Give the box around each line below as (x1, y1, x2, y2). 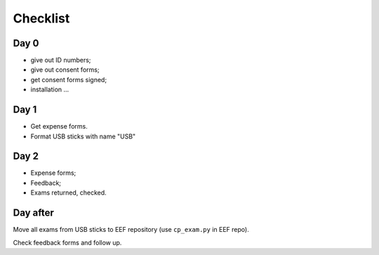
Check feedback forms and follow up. (13, 238, 122, 247)
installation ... (30, 85, 69, 94)
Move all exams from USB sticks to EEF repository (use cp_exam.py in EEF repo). (13, 225, 249, 234)
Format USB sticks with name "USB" (30, 132, 136, 140)
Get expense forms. (30, 122, 88, 131)
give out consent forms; (30, 65, 100, 74)
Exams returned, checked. (30, 188, 107, 197)
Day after (13, 207, 54, 219)
